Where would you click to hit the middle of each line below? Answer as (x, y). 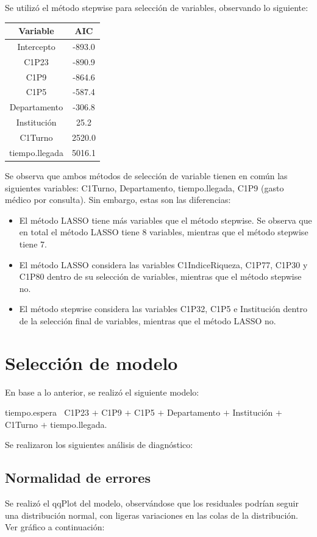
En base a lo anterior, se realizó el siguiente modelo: (102, 392)
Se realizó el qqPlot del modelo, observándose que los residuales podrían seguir (152, 503)
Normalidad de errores (78, 478)
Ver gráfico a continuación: (55, 527)
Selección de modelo (91, 362)
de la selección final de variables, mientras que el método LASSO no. (148, 320)
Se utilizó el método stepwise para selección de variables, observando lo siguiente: (157, 7)
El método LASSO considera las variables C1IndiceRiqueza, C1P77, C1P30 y (163, 264)
